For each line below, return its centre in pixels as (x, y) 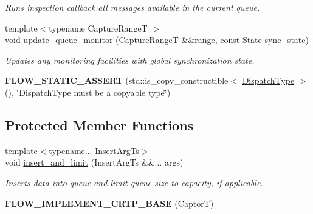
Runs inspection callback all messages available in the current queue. (132, 7)
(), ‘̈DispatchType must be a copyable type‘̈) (88, 92)
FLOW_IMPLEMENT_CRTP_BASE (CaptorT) (109, 203)
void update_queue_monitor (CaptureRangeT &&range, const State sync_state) (157, 40)
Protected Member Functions (99, 125)
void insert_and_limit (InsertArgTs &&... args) (94, 162)
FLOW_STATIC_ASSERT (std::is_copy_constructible (117, 80)
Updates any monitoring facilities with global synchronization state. (130, 60)
